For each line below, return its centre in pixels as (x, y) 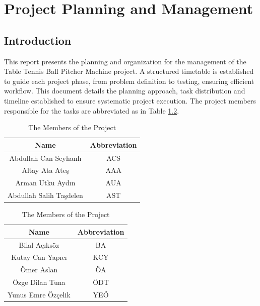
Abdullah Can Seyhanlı (45, 158)
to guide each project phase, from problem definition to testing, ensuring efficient (129, 81)
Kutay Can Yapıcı (39, 257)
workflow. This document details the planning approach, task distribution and (125, 91)
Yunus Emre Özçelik (39, 295)
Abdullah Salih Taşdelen (45, 195)
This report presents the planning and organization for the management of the (125, 61)
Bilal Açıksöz (39, 244)
